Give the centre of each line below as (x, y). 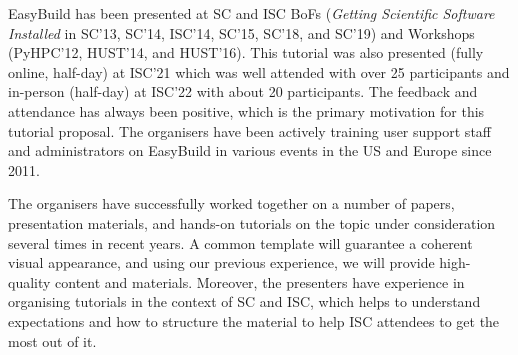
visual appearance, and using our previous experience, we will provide (221, 262)
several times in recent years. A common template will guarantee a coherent (240, 242)
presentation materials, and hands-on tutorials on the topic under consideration (252, 222)
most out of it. (52, 340)
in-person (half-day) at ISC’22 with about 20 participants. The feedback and (243, 91)
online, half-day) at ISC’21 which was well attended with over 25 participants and (259, 71)
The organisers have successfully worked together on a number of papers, (231, 203)
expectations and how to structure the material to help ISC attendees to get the (254, 320)
